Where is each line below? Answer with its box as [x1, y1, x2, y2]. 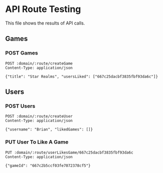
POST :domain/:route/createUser [5, 114, 73, 119]
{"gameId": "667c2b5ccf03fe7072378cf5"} [5, 163, 91, 168]
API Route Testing [5, 3, 81, 15]
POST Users [5, 102, 36, 109]
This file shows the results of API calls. [5, 20, 85, 26]
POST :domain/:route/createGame [5, 61, 73, 66]
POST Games [5, 49, 39, 56]
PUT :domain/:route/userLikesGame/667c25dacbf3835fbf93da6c [5, 150, 134, 155]
